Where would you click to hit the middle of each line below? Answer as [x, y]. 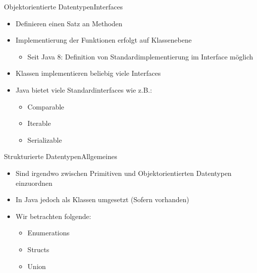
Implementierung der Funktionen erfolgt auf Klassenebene [103, 40]
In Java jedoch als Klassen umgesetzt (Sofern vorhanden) [102, 199]
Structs [38, 249]
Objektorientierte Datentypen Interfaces [63, 6]
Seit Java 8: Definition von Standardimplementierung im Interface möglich [140, 56]
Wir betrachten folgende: [53, 216]
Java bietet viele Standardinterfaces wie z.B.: [84, 89]
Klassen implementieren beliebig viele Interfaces [88, 73]
